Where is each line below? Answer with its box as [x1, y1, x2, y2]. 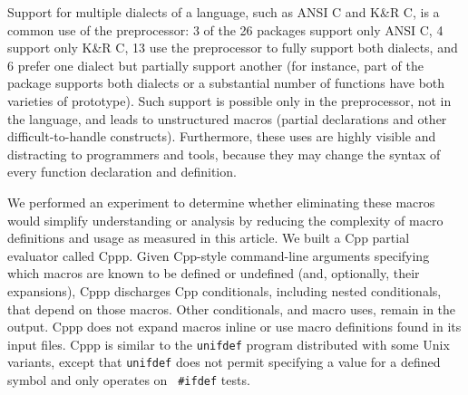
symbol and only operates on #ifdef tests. [7, 371, 250, 389]
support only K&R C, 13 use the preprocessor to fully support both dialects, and [7, 38, 458, 57]
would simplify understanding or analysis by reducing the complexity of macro [7, 210, 444, 229]
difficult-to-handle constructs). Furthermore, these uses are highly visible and [7, 127, 436, 146]
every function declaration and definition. [7, 162, 237, 181]
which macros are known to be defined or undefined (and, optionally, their [7, 264, 420, 283]
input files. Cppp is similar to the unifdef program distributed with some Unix [7, 334, 450, 353]
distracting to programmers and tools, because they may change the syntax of [7, 144, 441, 163]
